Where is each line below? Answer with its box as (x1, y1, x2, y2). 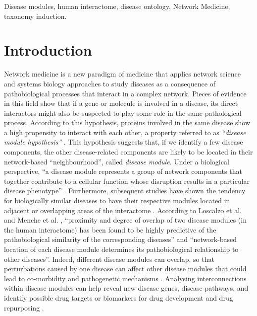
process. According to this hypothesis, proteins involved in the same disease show (4, 117, 251, 128)
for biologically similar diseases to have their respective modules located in (4, 195, 230, 206)
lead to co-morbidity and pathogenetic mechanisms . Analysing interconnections (4, 273, 247, 283)
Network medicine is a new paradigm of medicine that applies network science (4, 69, 241, 79)
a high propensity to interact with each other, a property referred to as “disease (4, 127, 246, 137)
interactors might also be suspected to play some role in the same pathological (4, 107, 242, 118)
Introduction (4, 40, 92, 60)
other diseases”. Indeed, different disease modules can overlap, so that (4, 253, 214, 264)
